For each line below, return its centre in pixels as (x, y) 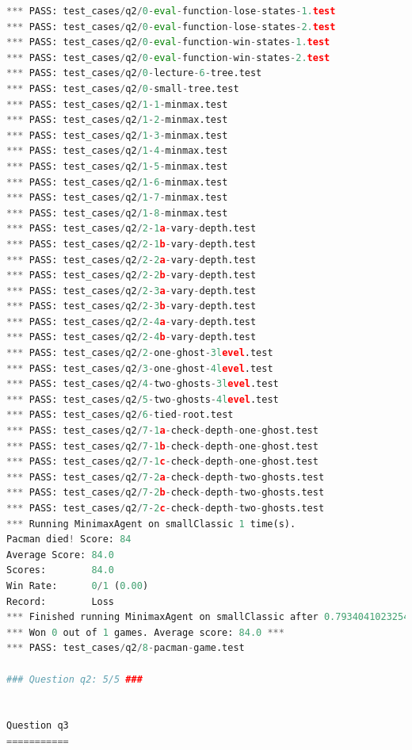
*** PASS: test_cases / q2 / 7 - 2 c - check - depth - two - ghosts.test (166, 508)
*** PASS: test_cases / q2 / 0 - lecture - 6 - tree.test (134, 73)
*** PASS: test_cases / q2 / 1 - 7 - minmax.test (117, 198)
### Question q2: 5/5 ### (74, 679)
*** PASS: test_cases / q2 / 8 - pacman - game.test (126, 648)
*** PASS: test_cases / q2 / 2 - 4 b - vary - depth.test (132, 337)
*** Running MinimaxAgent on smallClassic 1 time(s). (151, 524)
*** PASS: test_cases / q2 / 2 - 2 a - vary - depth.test (132, 260)
